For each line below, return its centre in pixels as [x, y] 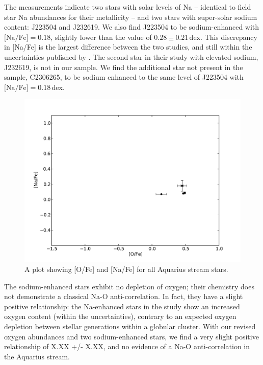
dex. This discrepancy [223, 37]
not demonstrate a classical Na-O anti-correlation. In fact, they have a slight [124, 296]
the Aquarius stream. [37, 356]
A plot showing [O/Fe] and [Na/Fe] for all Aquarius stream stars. [126, 269]
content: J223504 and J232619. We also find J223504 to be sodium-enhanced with [132, 27]
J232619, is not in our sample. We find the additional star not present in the [124, 67]
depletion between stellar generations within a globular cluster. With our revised [130, 326]
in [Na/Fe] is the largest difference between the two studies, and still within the [128, 47]
